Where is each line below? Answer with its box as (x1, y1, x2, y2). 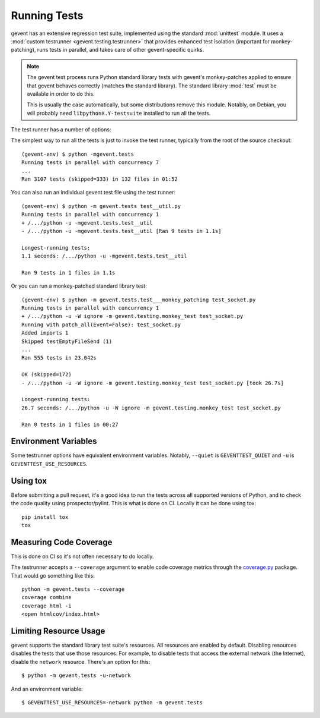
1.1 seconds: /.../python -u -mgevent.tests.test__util (21, 253, 187, 260)
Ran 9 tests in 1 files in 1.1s (21, 269, 116, 276)
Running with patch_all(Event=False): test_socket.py (21, 321, 181, 328)
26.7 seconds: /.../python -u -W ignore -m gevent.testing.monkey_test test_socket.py (21, 404, 281, 411)
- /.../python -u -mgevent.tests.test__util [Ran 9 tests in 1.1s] (21, 228, 222, 234)
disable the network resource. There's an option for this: (11, 658, 151, 665)
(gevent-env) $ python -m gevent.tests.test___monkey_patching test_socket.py (21, 296, 256, 303)
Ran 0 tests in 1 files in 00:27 (21, 421, 119, 428)
